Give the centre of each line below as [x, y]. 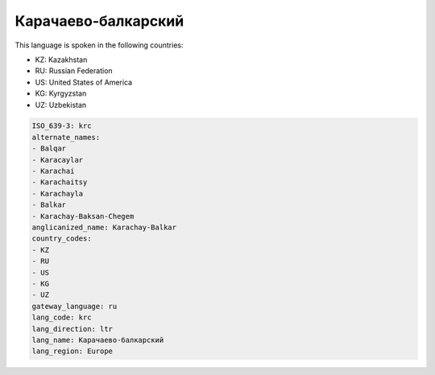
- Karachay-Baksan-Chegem [83, 216]
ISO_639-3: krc [62, 126]
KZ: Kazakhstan [61, 60]
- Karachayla [58, 194]
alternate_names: [66, 137]
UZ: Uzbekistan [61, 105]
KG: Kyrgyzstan [61, 93]
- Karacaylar [58, 160]
